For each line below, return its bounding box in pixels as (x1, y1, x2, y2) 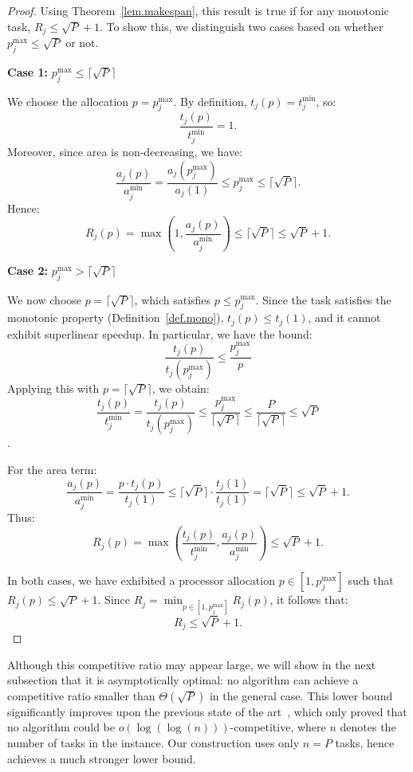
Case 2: (7, 261, 49, 278)
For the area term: (7, 461, 97, 478)
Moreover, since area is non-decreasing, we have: (7, 143, 243, 159)
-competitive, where (230, 719, 326, 735)
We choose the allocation (7, 92, 129, 109)
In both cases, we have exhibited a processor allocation (7, 572, 275, 589)
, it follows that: (269, 591, 348, 608)
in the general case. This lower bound (209, 687, 393, 703)
